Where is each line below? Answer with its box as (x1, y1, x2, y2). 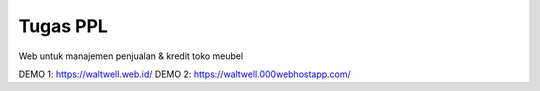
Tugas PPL (18, 15, 109, 37)
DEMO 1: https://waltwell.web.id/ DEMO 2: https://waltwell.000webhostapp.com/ (18, 68, 352, 80)
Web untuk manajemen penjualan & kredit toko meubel (18, 50, 244, 62)
